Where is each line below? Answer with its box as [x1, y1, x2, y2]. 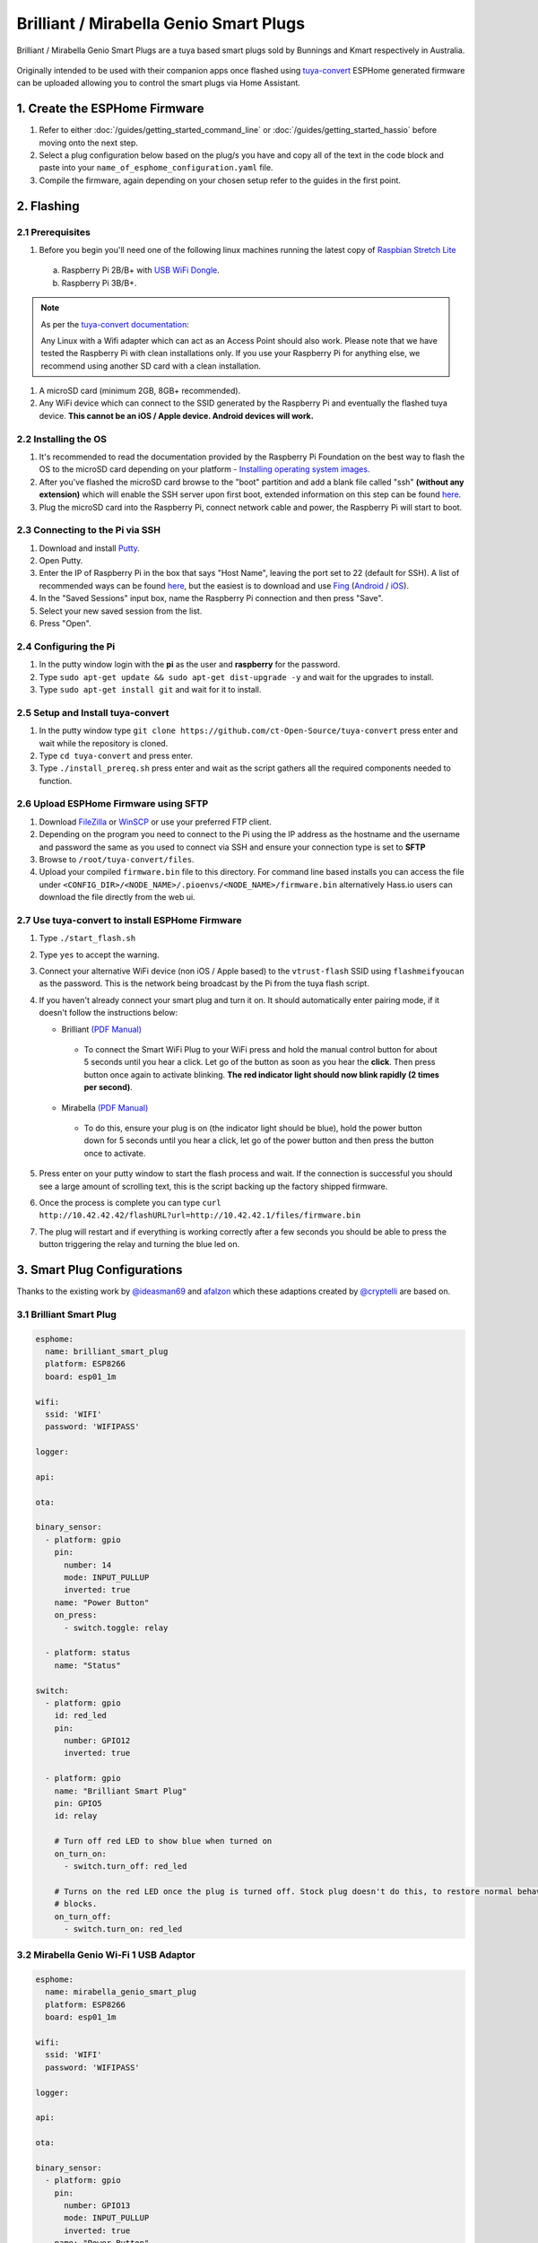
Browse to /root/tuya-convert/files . [39, 853, 195, 865]
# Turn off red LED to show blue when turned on [54, 1836, 273, 1846]
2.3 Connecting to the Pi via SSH [16, 524, 161, 537]
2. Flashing [16, 198, 80, 214]
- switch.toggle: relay [64, 1622, 169, 1633]
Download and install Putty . [39, 543, 141, 554]
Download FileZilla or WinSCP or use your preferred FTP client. [39, 816, 273, 827]
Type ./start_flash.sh [39, 933, 136, 944]
